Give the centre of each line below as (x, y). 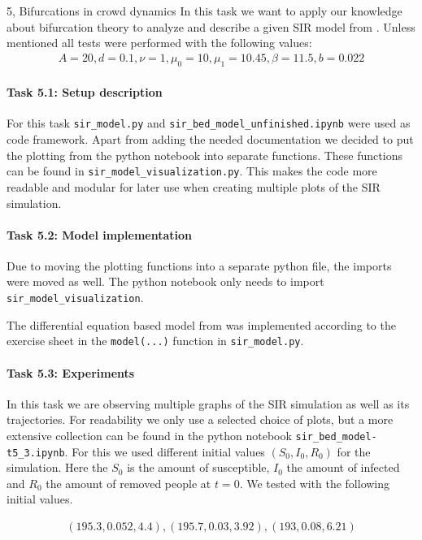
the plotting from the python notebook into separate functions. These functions (204, 155)
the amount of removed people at (128, 483)
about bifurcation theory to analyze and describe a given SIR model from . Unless (211, 26)
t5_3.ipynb (36, 453)
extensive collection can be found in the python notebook (149, 435)
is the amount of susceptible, (198, 467)
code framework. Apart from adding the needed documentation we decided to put (210, 139)
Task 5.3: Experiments (71, 372)
